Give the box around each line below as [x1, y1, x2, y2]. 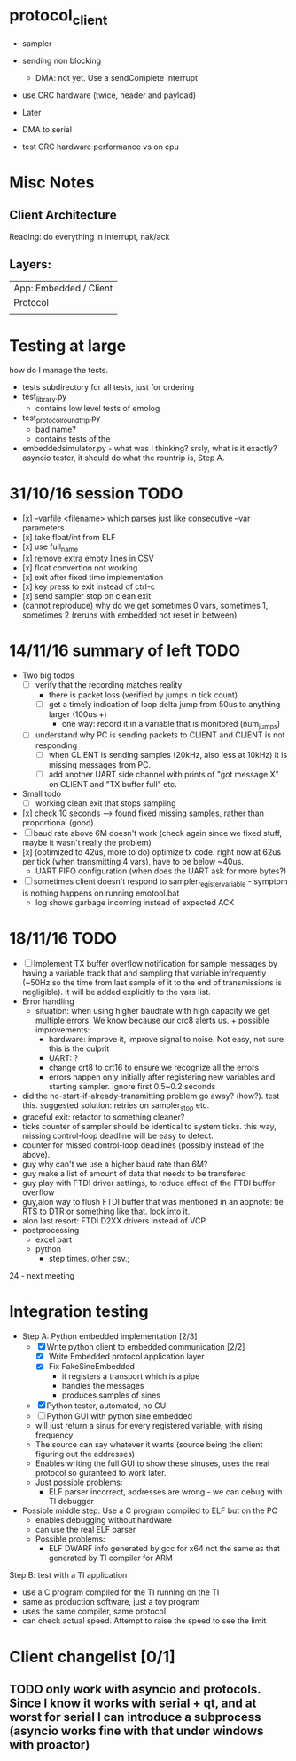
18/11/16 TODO [9, 928, 118, 948]
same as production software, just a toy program [21, 1597, 200, 1607]
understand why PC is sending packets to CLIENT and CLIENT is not [35, 729, 285, 740]
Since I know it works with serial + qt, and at [9, 1695, 257, 1710]
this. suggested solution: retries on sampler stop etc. [21, 1100, 210, 1113]
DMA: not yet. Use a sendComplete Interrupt [35, 72, 198, 83]
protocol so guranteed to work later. [35, 1468, 167, 1478]
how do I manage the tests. [9, 365, 109, 376]
